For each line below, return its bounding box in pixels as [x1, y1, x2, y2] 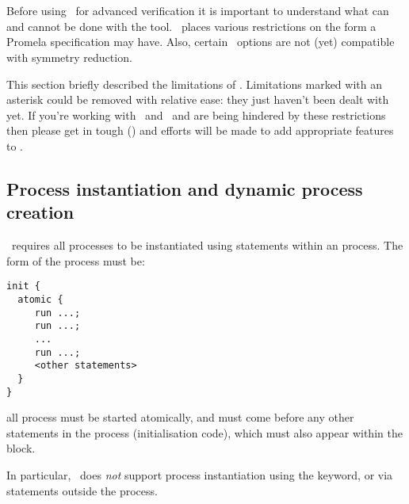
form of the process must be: [6, 252, 145, 269]
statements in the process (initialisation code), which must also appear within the [6, 424, 403, 441]
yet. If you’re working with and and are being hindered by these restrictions [6, 106, 386, 123]
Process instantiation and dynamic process [6, 176, 363, 200]
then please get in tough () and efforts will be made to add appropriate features [6, 122, 394, 139]
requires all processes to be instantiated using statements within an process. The [11, 237, 403, 254]
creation [6, 200, 75, 224]
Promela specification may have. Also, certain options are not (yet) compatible [6, 33, 395, 50]
